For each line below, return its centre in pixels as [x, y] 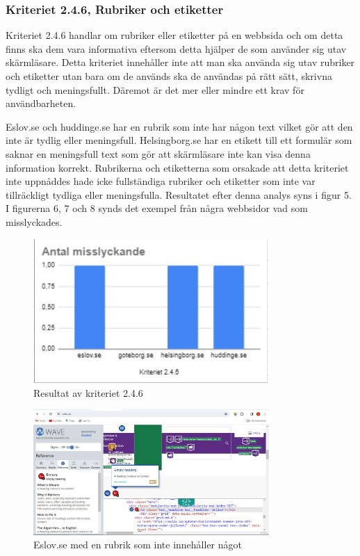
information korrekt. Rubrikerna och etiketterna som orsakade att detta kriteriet [177, 167]
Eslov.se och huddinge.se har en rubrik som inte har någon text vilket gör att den [179, 126]
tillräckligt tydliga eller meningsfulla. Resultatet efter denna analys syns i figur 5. [179, 194]
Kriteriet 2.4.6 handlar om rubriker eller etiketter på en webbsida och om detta [174, 35]
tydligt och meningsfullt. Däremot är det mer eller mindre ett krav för [155, 89]
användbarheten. [41, 103]
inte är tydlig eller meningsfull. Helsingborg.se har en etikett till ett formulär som [179, 140]
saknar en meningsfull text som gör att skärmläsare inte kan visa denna [158, 153]
